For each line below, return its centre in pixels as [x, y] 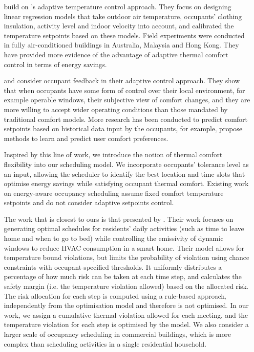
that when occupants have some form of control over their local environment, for [125, 90]
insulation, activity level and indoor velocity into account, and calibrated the [119, 26]
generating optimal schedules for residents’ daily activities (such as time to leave [124, 228]
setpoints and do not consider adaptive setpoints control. [89, 202]
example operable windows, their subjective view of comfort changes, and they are [127, 100]
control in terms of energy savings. [55, 64]
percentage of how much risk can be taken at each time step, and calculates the [123, 276]
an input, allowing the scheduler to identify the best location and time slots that [125, 174]
